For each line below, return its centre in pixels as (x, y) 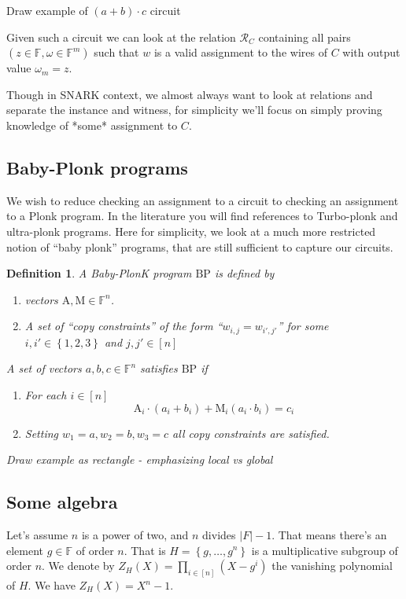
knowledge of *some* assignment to (92, 125)
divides (219, 534)
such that (116, 52)
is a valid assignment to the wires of (240, 52)
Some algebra (62, 502)
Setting (42, 433)
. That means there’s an (329, 534)
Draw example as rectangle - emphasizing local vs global (140, 459)
